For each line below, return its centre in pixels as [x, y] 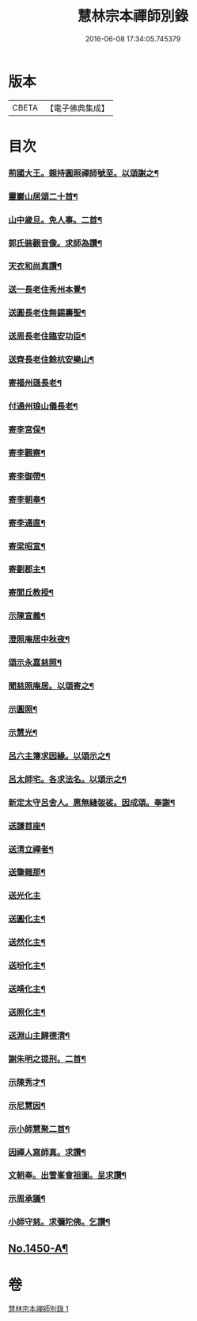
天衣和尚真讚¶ [35, 266]
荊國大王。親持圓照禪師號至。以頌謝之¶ [84, 173]
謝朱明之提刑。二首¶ [47, 1059]
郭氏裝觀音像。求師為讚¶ [55, 243]
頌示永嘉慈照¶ [35, 663]
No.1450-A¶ [38, 1248]
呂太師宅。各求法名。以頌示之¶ [67, 779]
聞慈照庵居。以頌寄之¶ [51, 686]
